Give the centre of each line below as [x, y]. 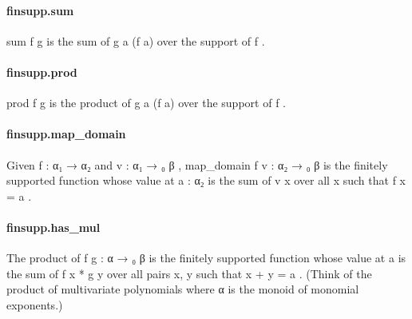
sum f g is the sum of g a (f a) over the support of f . [136, 40]
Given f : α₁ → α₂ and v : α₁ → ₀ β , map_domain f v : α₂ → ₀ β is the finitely [197, 164]
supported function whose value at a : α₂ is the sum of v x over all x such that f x [206, 180]
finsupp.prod [42, 72]
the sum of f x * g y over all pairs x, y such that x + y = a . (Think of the [189, 273]
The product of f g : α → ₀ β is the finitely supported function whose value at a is [206, 258]
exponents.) [35, 304]
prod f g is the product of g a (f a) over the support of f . [146, 103]
